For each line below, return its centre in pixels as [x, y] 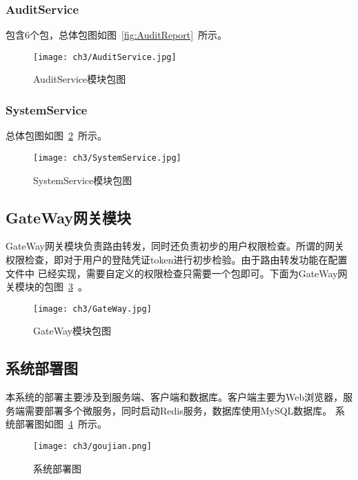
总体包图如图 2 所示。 [56, 136]
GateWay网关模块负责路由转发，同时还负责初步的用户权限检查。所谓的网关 [175, 246]
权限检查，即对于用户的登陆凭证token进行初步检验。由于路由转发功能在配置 [177, 259]
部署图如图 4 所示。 [61, 424]
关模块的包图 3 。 [47, 287]
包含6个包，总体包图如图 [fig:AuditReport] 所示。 [117, 35]
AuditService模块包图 [80, 79]
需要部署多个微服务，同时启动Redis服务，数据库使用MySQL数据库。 [178, 410]
